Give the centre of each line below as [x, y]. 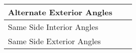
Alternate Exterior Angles [60, 12]
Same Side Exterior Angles [55, 41]
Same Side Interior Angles [53, 27]
